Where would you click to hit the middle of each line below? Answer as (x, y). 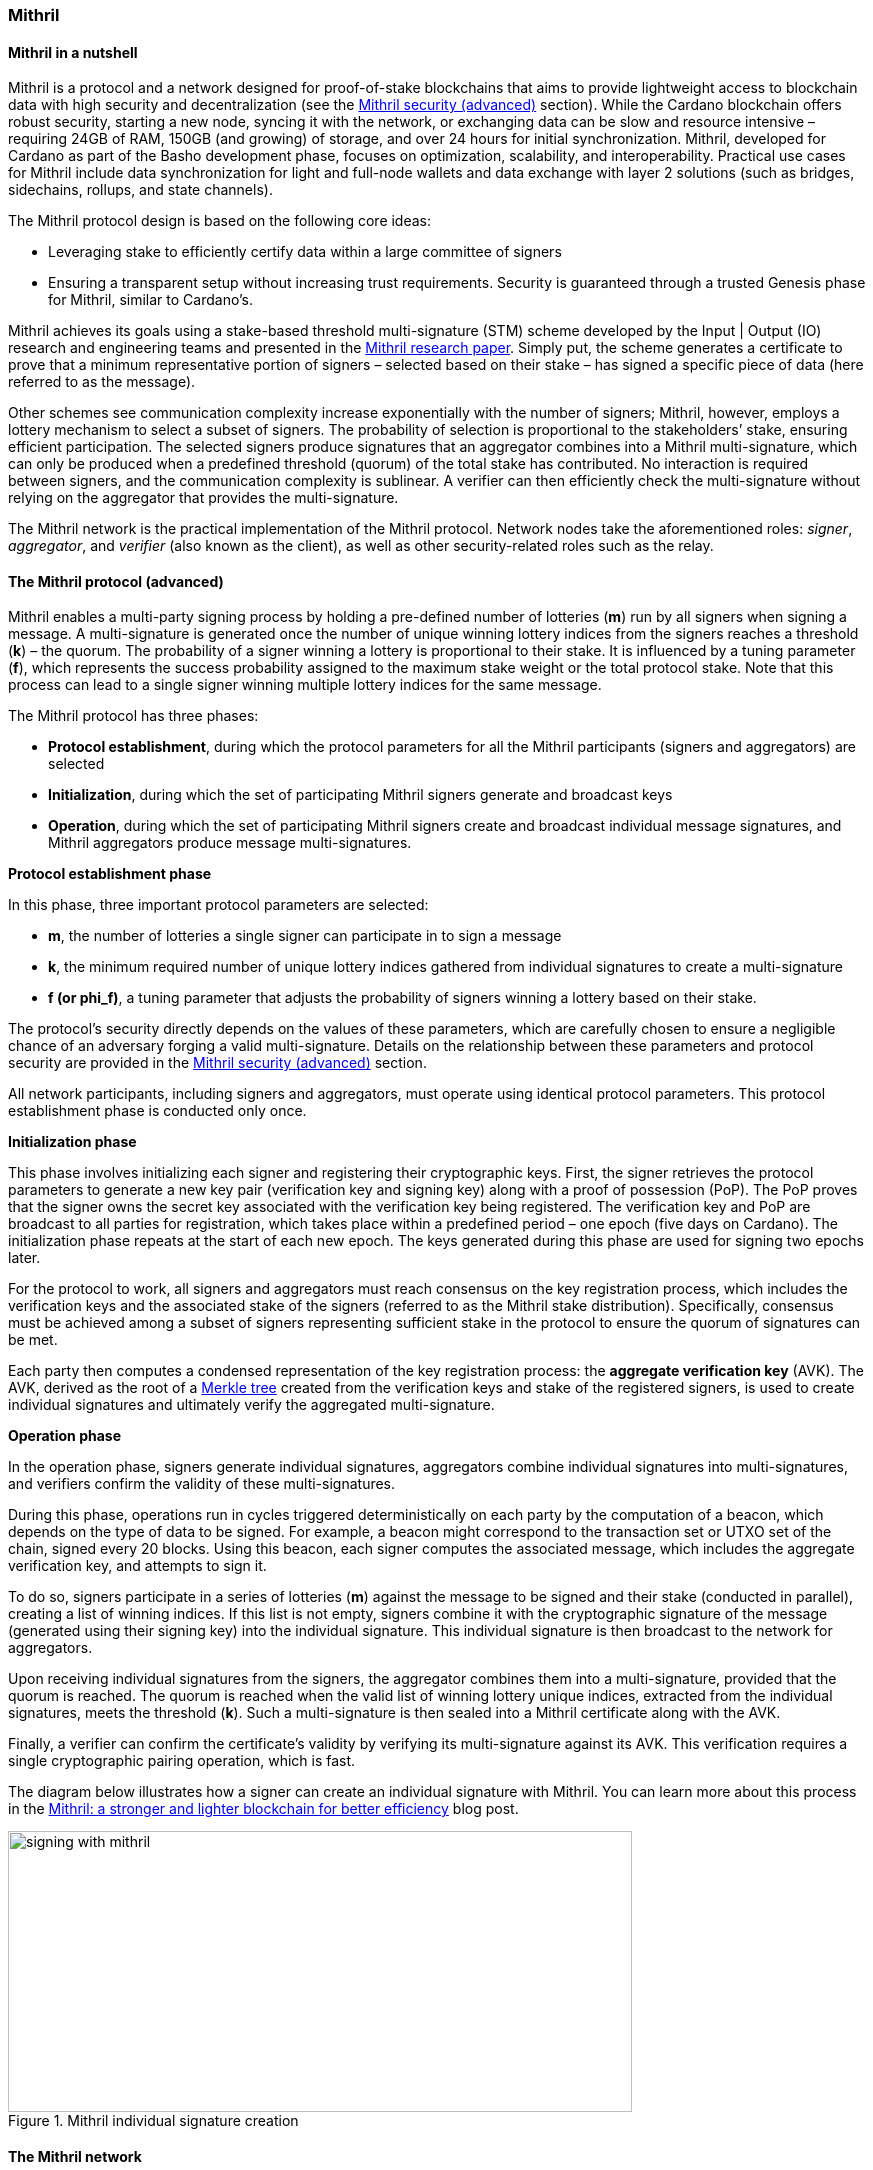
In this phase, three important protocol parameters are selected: (218, 905)
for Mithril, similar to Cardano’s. (150, 300)
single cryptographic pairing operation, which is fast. (182, 1761)
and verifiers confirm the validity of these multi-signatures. (202, 1484)
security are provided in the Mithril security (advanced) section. (217, 1063)
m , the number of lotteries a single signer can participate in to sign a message (305, 936)
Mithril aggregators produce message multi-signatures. (230, 843)
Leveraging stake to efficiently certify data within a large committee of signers (305, 252)
